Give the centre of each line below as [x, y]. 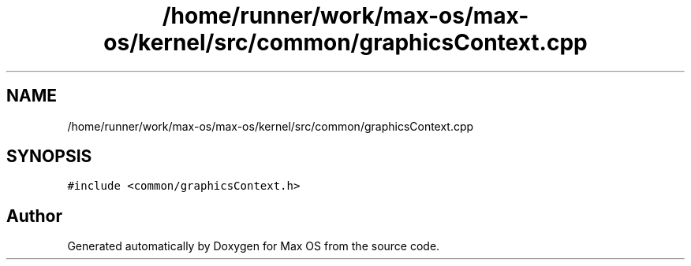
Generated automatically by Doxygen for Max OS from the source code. [254, 246]
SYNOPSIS [49, 157]
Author [34, 216]
